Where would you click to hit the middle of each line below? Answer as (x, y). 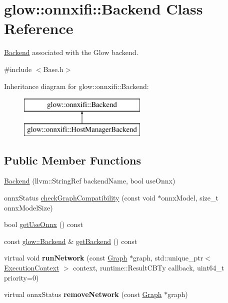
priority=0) (21, 277)
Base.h (53, 69)
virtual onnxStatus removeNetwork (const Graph (83, 294)
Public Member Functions (72, 160)
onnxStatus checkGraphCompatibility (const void (80, 198)
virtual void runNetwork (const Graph (66, 258)
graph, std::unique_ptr (168, 258)
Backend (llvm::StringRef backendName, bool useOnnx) (90, 181)
